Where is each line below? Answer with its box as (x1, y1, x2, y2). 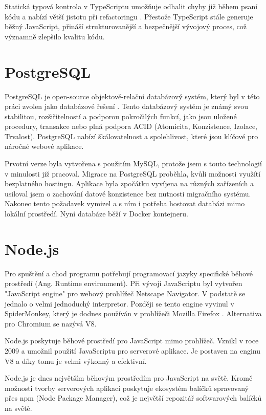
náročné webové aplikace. (5, 141, 84, 151)
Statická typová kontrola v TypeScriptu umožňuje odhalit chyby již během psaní (5, 1, 258, 11)
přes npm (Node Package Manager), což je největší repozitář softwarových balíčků (5, 392, 262, 403)
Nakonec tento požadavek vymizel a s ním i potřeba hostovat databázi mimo (5, 198, 245, 209)
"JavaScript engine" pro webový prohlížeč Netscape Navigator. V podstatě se (5, 288, 246, 298)
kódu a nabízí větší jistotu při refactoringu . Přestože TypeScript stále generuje (5, 11, 253, 21)
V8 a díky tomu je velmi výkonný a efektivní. (5, 355, 147, 366)
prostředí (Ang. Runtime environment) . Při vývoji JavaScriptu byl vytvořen (5, 278, 242, 289)
